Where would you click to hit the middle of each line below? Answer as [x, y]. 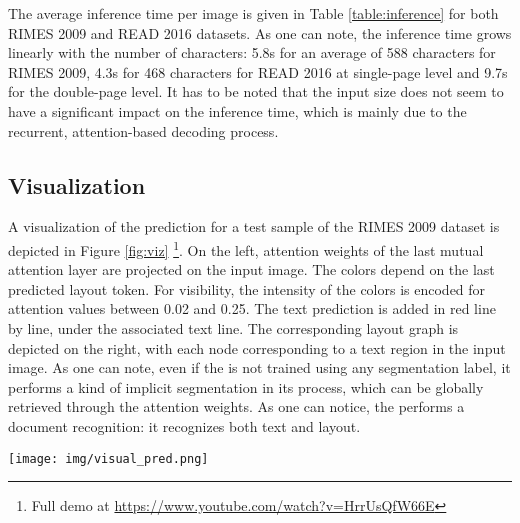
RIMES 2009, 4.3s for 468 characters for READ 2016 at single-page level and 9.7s [258, 71]
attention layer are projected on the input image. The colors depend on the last [251, 269]
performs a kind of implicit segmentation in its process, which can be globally [246, 386]
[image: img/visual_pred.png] [108, 458]
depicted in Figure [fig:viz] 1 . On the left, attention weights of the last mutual [246, 248]
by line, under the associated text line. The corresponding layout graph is [233, 327]
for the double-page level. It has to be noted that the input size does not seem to [256, 91]
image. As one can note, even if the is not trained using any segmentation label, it [259, 367]
